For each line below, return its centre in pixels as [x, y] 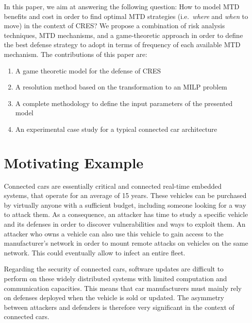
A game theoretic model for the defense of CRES [88, 70]
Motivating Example [74, 162]
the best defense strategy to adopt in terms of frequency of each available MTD [122, 45]
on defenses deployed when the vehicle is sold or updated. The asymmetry [114, 297]
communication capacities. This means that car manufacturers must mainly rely [123, 288]
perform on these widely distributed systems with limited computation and [116, 278]
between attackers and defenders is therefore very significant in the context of [119, 307]
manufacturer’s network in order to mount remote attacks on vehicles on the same [126, 243]
